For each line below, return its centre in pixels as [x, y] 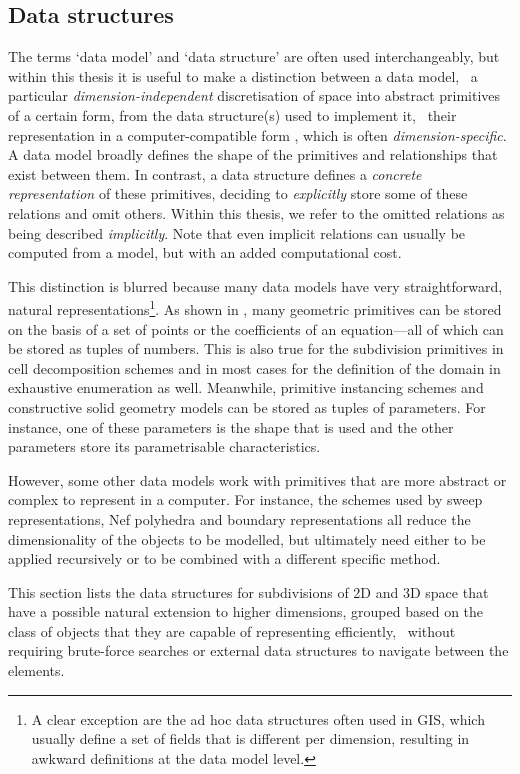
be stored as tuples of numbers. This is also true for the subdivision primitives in [256, 348]
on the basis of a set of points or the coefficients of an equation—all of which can [256, 328]
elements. [36, 670]
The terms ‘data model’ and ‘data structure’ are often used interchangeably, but [254, 56]
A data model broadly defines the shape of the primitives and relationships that [253, 154]
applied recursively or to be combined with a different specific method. [224, 558]
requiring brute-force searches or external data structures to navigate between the [258, 650]
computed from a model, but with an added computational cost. [205, 252]
